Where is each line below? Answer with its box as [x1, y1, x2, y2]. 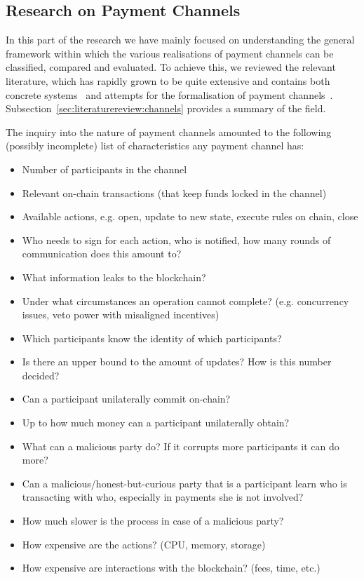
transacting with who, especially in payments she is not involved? [22, 490, 304, 504]
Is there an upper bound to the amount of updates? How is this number [22, 354, 332, 369]
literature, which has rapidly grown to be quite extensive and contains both [6, 73, 330, 88]
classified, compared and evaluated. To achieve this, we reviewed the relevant [6, 60, 336, 74]
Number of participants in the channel [22, 161, 187, 176]
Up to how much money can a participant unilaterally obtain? [22, 415, 290, 430]
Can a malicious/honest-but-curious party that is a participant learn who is [22, 476, 347, 490]
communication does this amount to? [22, 246, 182, 261]
